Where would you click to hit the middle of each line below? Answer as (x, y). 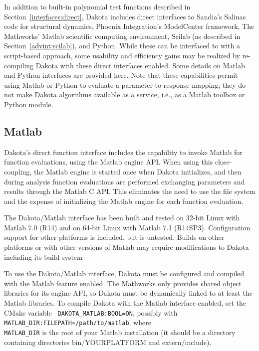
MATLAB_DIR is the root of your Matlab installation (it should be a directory (120, 332)
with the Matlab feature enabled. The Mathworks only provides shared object (123, 283)
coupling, (18, 171)
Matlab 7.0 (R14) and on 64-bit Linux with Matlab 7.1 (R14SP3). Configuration (127, 227)
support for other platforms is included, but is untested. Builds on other (114, 237)
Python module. (29, 104)
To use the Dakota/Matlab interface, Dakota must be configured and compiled (124, 273)
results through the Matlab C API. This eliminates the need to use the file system (130, 191)
